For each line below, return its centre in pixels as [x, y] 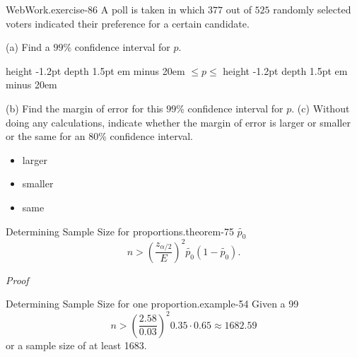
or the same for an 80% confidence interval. [100, 136]
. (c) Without [321, 108]
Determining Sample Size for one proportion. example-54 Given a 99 [152, 304]
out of [239, 9]
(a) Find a [28, 47]
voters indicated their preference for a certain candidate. [128, 23]
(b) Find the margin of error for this [84, 108]
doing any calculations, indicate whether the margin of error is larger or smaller [178, 122]
